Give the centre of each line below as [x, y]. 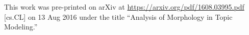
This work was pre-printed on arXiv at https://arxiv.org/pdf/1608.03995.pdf [124, 7]
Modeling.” [21, 27]
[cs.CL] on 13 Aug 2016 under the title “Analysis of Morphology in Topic [118, 16]
